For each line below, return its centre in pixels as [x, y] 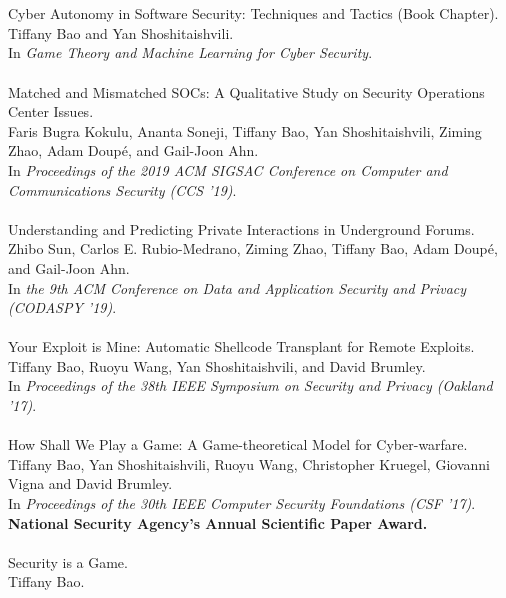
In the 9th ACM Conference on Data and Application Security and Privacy [237, 287]
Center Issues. [51, 111]
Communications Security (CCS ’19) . [122, 189]
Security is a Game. [68, 561]
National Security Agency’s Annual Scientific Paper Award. [218, 522]
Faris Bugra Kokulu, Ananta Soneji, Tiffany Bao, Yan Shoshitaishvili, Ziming [245, 130]
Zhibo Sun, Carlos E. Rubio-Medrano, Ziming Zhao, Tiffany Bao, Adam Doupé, [253, 248]
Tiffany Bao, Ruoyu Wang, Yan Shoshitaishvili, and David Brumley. [217, 365]
